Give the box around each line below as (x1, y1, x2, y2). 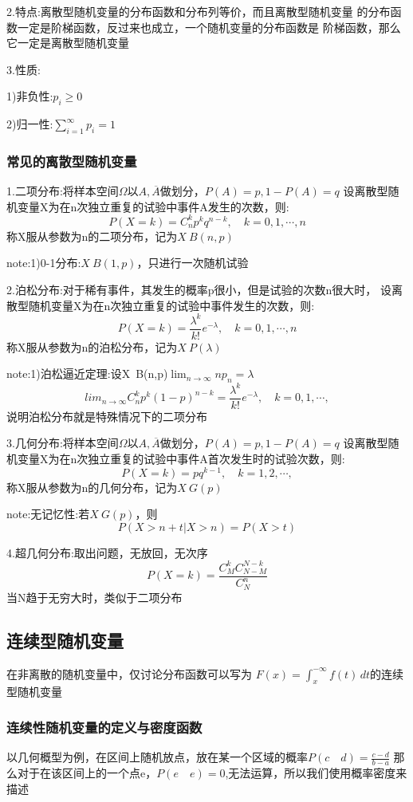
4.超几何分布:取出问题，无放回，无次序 (6, 544, 208, 560)
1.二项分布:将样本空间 (6, 183, 119, 199)
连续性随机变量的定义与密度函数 (6, 717, 203, 737)
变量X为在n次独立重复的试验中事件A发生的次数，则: (17, 198, 289, 214)
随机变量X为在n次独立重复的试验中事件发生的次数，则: (28, 297, 315, 313)
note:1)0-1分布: (6, 254, 81, 271)
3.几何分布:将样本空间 (6, 434, 119, 451)
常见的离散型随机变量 (6, 151, 137, 171)
